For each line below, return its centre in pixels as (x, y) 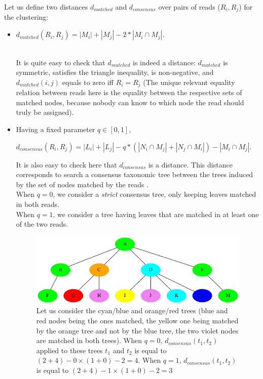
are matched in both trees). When (89, 340)
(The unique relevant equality (189, 82)
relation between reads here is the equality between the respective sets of (129, 92)
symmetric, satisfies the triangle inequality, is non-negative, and (115, 72)
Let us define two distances (46, 7)
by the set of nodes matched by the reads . (82, 184)
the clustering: (26, 17)
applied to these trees (69, 350)
